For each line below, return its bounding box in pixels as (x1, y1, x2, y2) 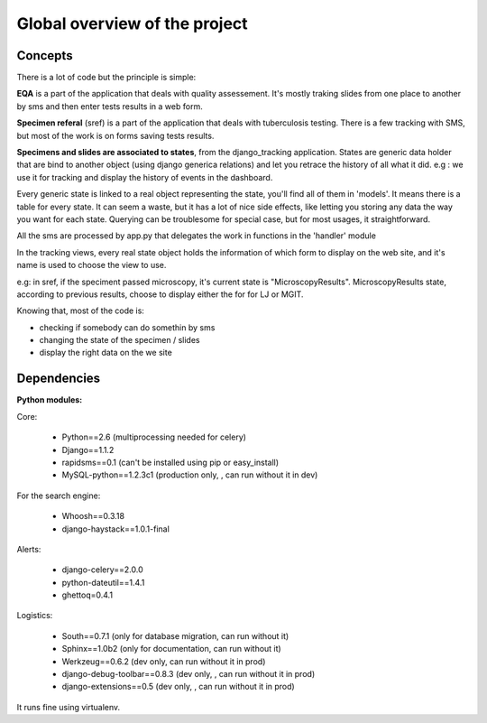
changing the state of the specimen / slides (39, 335, 200, 346)
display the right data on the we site (39, 348, 173, 358)
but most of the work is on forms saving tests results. (16, 130, 215, 141)
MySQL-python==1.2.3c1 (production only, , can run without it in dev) (61, 469, 318, 480)
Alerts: (16, 543, 41, 554)
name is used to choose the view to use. (16, 260, 167, 271)
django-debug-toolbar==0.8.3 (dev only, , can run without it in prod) (61, 669, 316, 680)
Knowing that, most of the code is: (16, 305, 144, 316)
